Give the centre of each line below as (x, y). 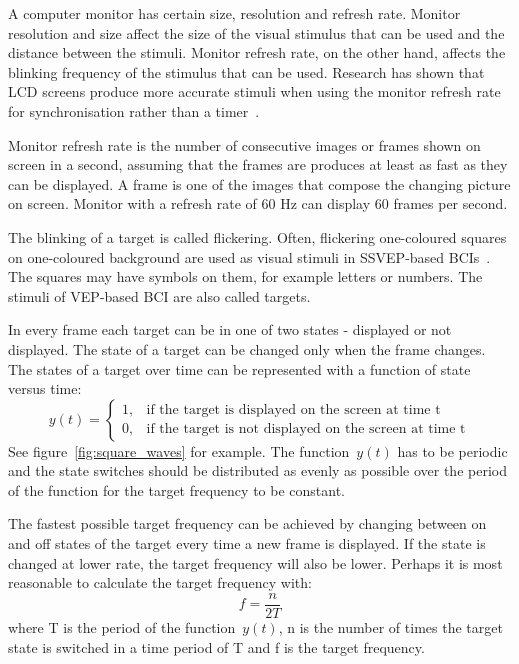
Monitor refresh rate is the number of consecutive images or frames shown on (244, 144)
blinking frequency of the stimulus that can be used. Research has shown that (246, 71)
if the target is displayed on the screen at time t (293, 410)
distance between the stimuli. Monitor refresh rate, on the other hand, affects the (257, 52)
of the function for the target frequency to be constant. (176, 489)
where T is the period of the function (122, 626)
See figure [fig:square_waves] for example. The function (179, 450)
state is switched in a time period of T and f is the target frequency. (216, 646)
